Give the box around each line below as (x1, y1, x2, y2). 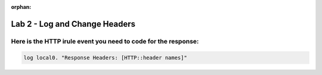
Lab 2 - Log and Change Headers (11, 18, 136, 29)
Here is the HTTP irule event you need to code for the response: (11, 37, 199, 45)
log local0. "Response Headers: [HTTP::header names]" (23, 54, 187, 61)
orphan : (11, 4, 32, 10)
